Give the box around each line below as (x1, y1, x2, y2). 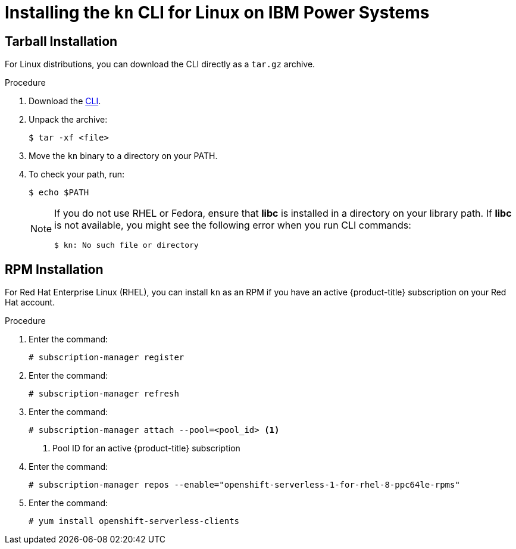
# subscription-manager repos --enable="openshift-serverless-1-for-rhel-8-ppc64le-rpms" (29, 480, 460, 490)
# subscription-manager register (29, 353, 184, 363)
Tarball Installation (5, 33, 118, 49)
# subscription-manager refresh (29, 389, 179, 399)
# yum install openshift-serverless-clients (29, 516, 240, 526)
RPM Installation (5, 261, 104, 277)
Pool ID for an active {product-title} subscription (52, 443, 240, 454)
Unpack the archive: (29, 114, 108, 125)
